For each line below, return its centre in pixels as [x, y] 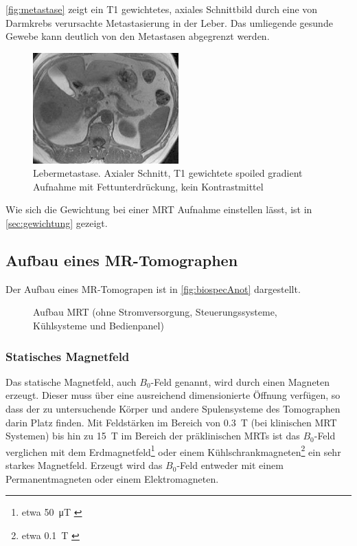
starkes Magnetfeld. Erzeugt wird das [84, 465]
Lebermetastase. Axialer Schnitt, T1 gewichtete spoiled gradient [168, 173]
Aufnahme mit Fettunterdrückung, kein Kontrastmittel [148, 186]
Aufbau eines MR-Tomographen [122, 260]
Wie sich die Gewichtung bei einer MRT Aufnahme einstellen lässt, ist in [159, 209]
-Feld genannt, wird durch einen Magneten [240, 381]
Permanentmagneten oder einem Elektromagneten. [112, 478]
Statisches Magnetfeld [68, 356]
